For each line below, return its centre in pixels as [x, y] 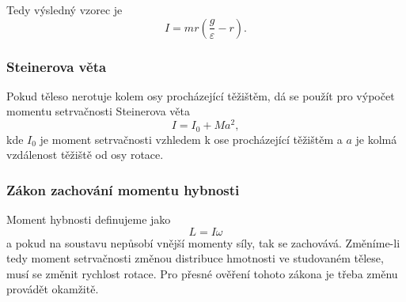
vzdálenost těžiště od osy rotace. [85, 155]
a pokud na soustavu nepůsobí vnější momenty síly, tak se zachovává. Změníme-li [203, 242]
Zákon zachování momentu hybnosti [123, 189]
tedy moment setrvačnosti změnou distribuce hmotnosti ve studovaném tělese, [195, 258]
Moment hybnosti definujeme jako [89, 219]
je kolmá [376, 139]
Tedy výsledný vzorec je [65, 9]
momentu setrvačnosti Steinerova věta [98, 111]
